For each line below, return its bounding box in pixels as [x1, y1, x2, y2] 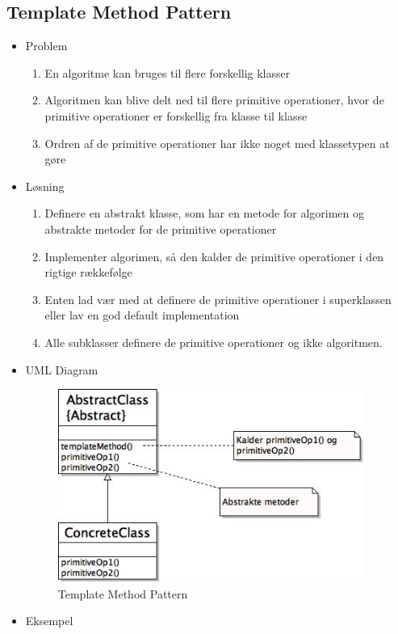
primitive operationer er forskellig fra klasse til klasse [44, 107, 308, 124]
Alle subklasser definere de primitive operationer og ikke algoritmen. [44, 333, 383, 350]
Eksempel [25, 612, 73, 629]
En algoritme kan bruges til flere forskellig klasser [44, 64, 291, 81]
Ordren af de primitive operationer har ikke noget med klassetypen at [44, 134, 390, 151]
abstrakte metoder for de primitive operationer [44, 220, 277, 237]
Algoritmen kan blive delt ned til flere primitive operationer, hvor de [44, 91, 384, 108]
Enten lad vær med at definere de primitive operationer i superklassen [44, 290, 392, 307]
